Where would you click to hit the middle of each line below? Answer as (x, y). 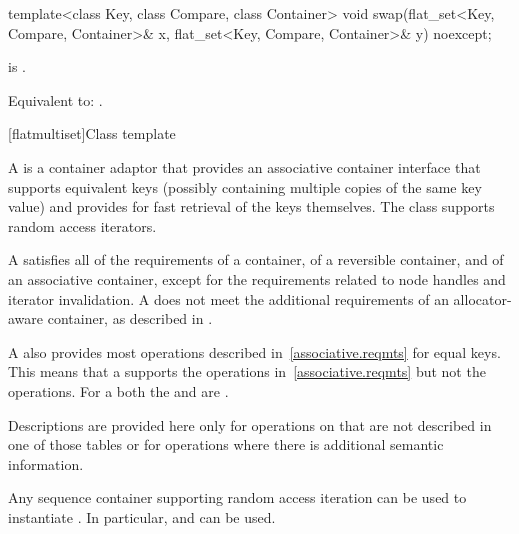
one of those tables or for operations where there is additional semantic (226, 444)
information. (46, 463)
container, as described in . (130, 318)
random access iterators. (82, 225)
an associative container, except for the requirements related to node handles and (257, 278)
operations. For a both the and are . (118, 390)
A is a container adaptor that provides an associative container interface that (244, 166)
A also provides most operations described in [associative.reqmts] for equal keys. (254, 351)
